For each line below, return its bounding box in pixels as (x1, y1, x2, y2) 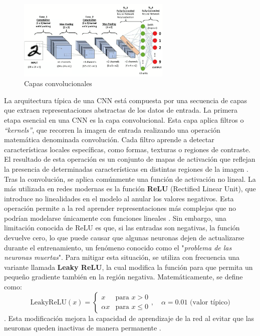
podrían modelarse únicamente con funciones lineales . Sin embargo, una (4, 212, 226, 223)
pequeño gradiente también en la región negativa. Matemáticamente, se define (4, 271, 243, 282)
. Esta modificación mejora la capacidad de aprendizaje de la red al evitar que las (4, 312, 254, 323)
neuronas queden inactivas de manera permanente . (4, 322, 161, 333)
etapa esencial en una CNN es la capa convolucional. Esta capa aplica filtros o (4, 114, 244, 125)
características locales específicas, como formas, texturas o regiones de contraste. (4, 144, 250, 154)
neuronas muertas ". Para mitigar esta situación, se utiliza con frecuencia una (4, 252, 239, 262)
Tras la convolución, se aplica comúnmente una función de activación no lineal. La (4, 173, 256, 184)
